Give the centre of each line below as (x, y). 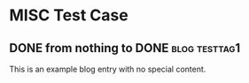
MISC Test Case (69, 15)
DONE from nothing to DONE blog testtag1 (125, 48)
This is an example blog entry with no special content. (108, 69)
